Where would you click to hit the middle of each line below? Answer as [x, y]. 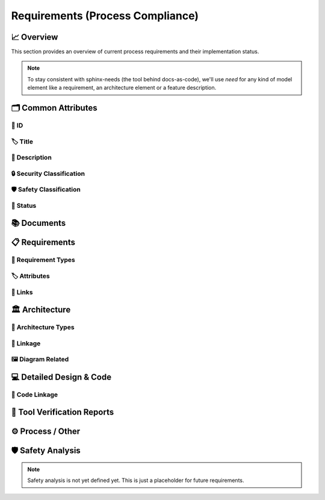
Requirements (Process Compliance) [105, 16]
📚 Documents [39, 223]
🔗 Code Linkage [35, 395]
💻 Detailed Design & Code [61, 377]
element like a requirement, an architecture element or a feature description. [122, 88]
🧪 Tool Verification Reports [63, 412]
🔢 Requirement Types [43, 260]
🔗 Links [22, 292]
